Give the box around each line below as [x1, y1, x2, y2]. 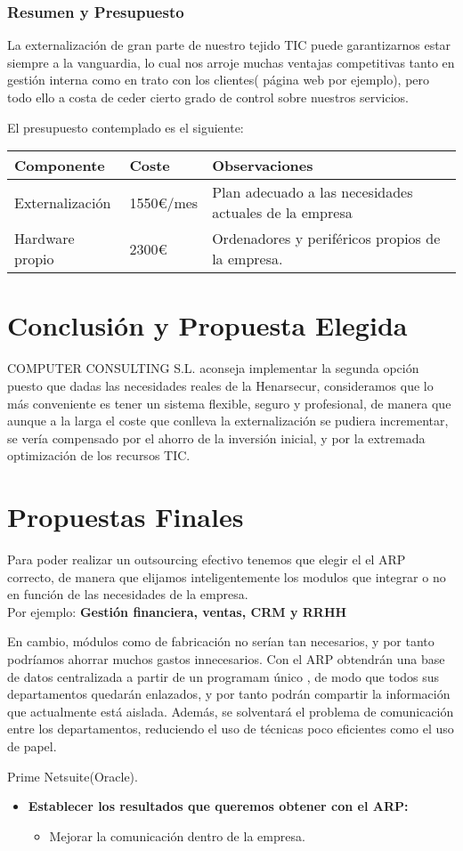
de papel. [7, 736, 57, 755]
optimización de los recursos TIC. [7, 446, 191, 465]
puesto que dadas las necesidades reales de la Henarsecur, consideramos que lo [7, 376, 434, 394]
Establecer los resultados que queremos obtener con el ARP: [28, 797, 409, 815]
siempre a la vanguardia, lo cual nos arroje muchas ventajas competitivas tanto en [7, 53, 455, 71]
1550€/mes [129, 191, 199, 213]
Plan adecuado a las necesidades [212, 182, 413, 203]
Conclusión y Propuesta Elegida [7, 307, 408, 344]
